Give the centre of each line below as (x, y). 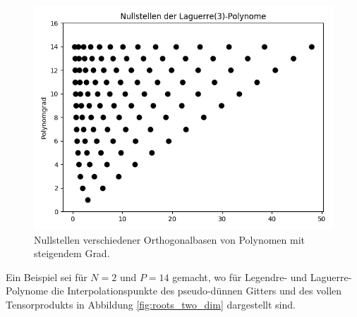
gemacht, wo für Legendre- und (240, 276)
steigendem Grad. (72, 253)
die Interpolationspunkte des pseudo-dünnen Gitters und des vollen (196, 291)
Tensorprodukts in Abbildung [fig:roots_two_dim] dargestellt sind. (151, 304)
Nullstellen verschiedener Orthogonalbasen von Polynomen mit (170, 239)
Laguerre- (331, 276)
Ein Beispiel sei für (47, 276)
